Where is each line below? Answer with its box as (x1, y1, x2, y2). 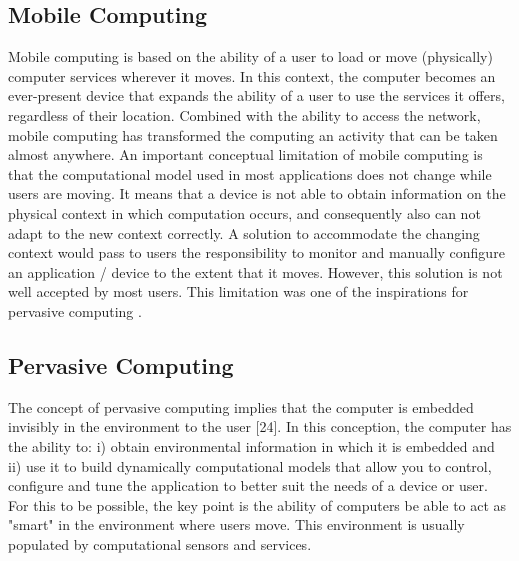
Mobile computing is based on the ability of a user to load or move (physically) (8, 46, 493, 67)
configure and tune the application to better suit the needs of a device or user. (8, 475, 488, 496)
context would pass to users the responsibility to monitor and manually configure (8, 242, 505, 263)
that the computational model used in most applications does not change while (8, 163, 492, 184)
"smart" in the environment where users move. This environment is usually (8, 514, 465, 535)
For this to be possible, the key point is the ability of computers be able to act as (8, 494, 507, 515)
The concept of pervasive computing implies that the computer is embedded (8, 396, 474, 417)
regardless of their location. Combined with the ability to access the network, (8, 104, 481, 125)
